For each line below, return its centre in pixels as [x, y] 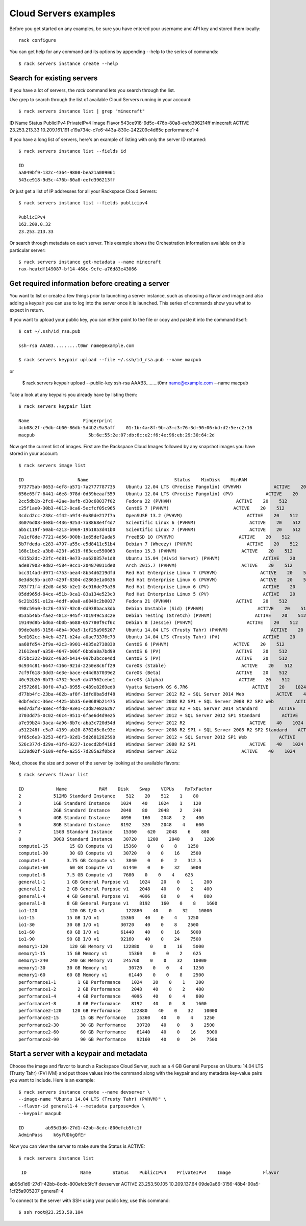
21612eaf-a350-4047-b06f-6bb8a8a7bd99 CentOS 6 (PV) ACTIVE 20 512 [153, 651]
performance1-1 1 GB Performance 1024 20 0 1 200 [111, 982]
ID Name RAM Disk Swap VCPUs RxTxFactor [115, 789]
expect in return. [27, 310]
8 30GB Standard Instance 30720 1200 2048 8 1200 [117, 839]
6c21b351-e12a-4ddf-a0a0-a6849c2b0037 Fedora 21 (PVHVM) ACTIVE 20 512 [153, 601]
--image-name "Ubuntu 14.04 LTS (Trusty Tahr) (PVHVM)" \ [93, 1099]
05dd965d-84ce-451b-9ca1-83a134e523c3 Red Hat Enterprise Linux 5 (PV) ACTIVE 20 [157, 594]
